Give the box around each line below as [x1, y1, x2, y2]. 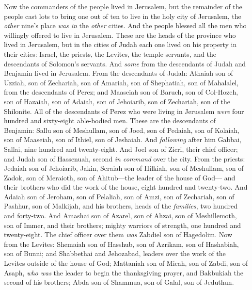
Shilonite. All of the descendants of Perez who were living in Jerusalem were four [4, 106, 244, 116]
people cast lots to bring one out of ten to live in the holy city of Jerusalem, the [4, 11, 241, 21]
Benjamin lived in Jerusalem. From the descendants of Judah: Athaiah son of [4, 68, 233, 78]
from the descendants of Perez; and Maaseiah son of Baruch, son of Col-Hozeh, [4, 87, 238, 97]
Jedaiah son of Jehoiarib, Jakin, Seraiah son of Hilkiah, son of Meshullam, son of [4, 163, 244, 173]
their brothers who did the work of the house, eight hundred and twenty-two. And [4, 182, 248, 192]
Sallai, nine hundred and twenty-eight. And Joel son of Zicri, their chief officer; [4, 144, 238, 154]
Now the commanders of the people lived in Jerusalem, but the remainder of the [4, 1, 242, 11]
